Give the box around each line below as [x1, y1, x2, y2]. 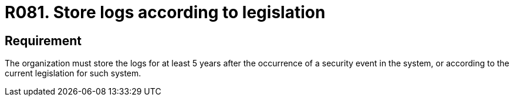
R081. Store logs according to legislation [5, 2, 326, 22]
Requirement [5, 33, 82, 48]
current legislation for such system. [5, 68, 141, 79]
